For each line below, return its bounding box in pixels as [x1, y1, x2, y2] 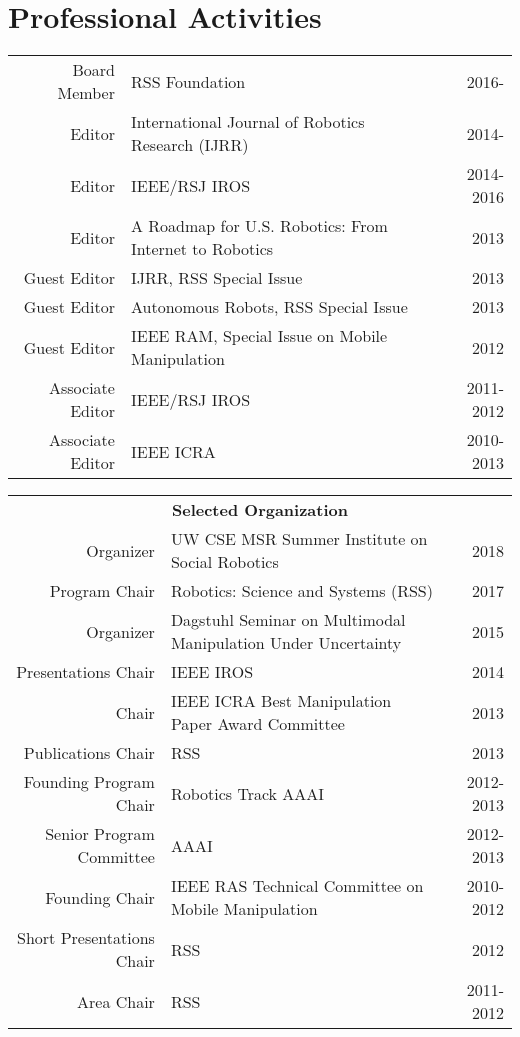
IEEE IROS [170, 660, 254, 684]
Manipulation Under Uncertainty [170, 631, 402, 655]
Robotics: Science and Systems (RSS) [170, 579, 433, 603]
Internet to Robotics [130, 237, 274, 261]
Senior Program [45, 822, 155, 846]
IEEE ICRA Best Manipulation [170, 689, 392, 713]
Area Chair [77, 989, 155, 1013]
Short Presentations [17, 926, 155, 950]
